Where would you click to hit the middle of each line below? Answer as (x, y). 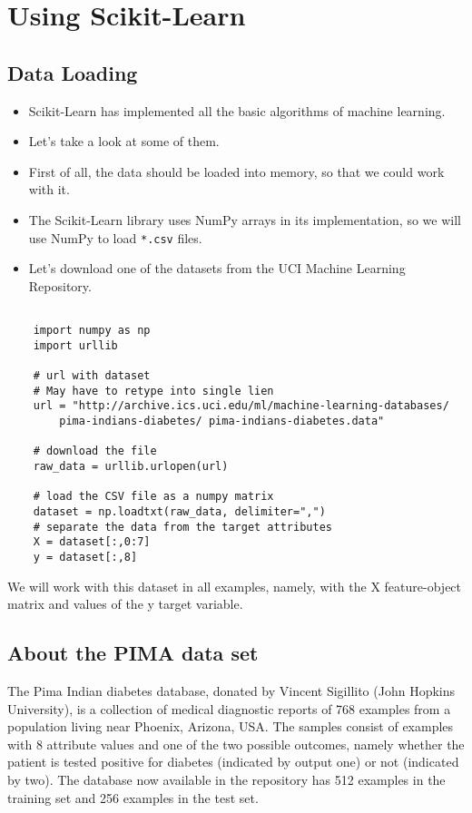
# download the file (95, 451)
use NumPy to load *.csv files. (115, 237)
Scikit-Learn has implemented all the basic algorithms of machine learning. (237, 110)
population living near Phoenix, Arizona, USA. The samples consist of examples (231, 726)
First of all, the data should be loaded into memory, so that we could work (236, 171)
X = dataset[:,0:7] (92, 542)
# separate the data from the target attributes (182, 527)
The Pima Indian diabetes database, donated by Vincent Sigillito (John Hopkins (231, 690)
